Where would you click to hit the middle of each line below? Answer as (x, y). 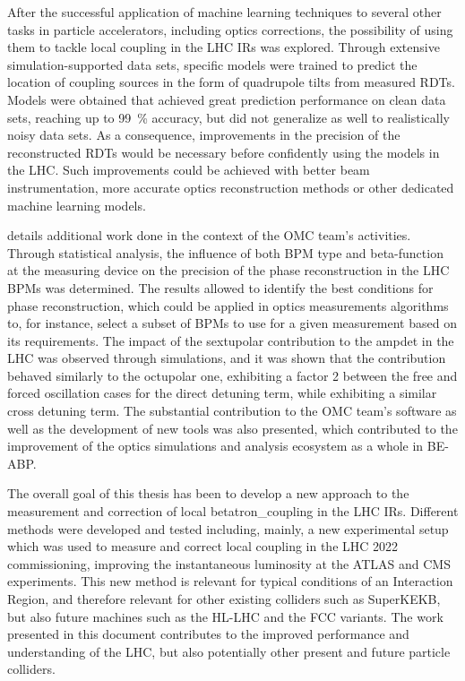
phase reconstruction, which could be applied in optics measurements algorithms (228, 305)
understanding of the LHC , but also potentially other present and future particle (229, 651)
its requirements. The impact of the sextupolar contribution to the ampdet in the (231, 340)
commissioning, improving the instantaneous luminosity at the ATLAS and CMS (229, 563)
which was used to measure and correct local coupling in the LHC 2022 (203, 546)
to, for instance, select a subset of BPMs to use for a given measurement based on (232, 323)
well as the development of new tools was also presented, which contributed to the (232, 428)
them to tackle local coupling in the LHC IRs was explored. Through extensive (224, 47)
